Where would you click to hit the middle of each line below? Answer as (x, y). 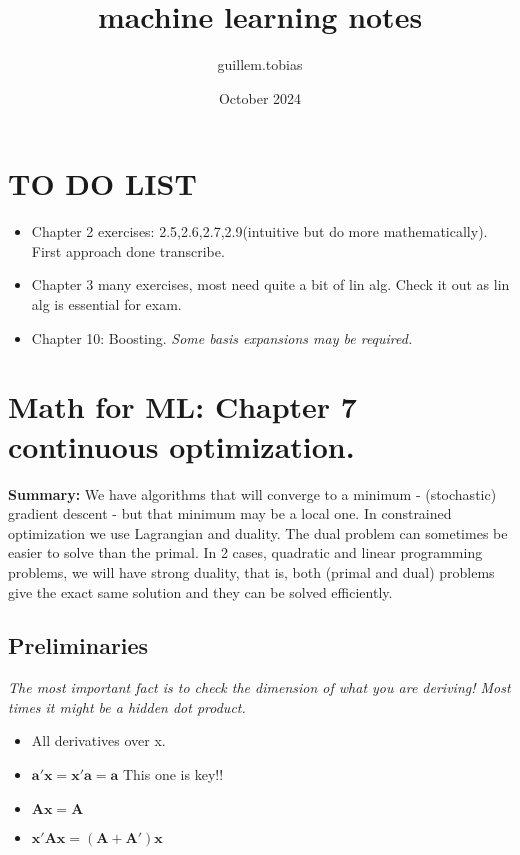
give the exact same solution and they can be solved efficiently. (200, 591)
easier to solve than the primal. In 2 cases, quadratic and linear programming (245, 552)
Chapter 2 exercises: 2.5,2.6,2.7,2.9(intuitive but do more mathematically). (259, 231)
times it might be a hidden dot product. (127, 706)
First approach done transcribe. (128, 250)
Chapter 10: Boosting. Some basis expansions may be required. (222, 337)
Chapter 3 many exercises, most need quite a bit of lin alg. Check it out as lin (270, 284)
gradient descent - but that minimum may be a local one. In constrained (230, 513)
